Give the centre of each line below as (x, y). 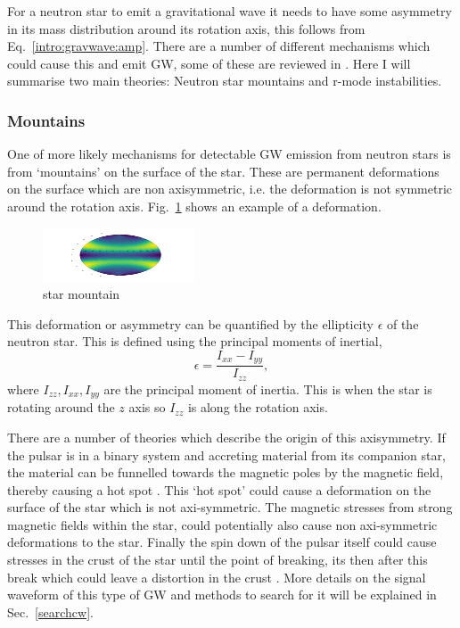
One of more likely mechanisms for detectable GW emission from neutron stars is (229, 154)
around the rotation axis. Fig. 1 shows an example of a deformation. (194, 206)
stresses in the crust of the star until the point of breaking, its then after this (218, 560)
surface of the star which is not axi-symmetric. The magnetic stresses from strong (230, 507)
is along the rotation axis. (258, 407)
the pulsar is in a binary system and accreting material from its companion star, (226, 454)
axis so (147, 407)
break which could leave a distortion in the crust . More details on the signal (217, 577)
